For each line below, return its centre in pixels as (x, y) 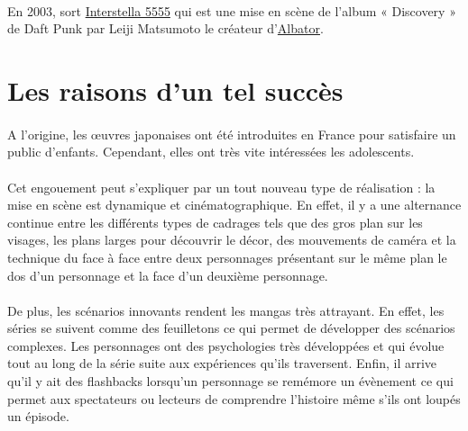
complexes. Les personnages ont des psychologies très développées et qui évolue (226, 345)
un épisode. (38, 416)
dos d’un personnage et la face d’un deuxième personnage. (168, 275)
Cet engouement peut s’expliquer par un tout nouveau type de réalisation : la (221, 187)
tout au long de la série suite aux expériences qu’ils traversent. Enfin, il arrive (222, 363)
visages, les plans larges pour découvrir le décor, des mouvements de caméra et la (232, 240)
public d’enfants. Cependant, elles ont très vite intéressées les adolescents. (211, 152)
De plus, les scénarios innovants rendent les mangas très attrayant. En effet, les (226, 310)
